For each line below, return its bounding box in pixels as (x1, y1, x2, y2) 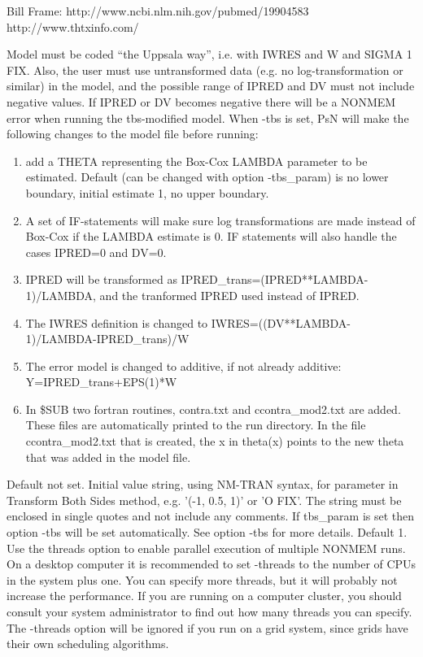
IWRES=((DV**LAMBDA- (211, 314, 351, 331)
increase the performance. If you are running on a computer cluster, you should (7, 587, 402, 604)
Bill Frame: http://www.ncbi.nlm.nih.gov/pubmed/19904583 (7, 2, 309, 19)
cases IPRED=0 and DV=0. (25, 243, 167, 260)
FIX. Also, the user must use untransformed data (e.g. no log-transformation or (7, 61, 403, 78)
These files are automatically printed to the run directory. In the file (25, 416, 366, 433)
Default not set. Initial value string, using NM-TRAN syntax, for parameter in (7, 476, 399, 493)
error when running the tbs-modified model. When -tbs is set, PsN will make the (7, 109, 409, 126)
